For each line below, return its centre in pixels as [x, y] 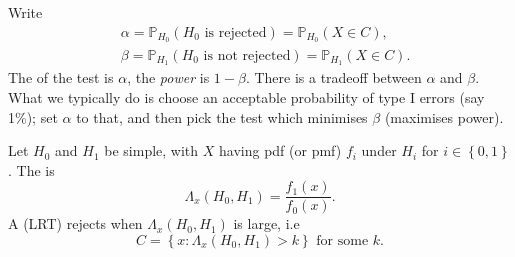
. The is [31, 169]
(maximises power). [444, 116]
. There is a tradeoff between [333, 77]
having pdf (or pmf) [280, 150]
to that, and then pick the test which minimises [222, 116]
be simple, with [151, 150]
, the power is [168, 77]
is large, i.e [266, 223]
